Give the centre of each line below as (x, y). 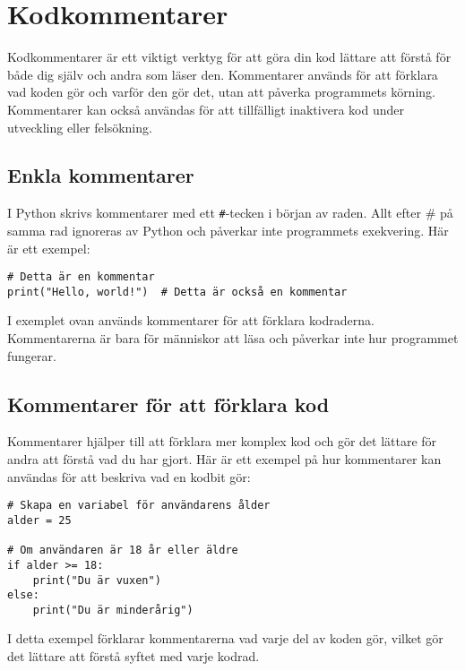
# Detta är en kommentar (81, 277)
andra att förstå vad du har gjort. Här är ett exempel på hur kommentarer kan (224, 459)
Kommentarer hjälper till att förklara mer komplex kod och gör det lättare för (222, 441)
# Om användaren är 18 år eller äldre (123, 551)
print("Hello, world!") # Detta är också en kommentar (177, 292)
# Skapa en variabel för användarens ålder (139, 506)
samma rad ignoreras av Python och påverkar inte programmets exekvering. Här (228, 230)
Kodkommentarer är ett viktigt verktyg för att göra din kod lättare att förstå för (229, 57)
